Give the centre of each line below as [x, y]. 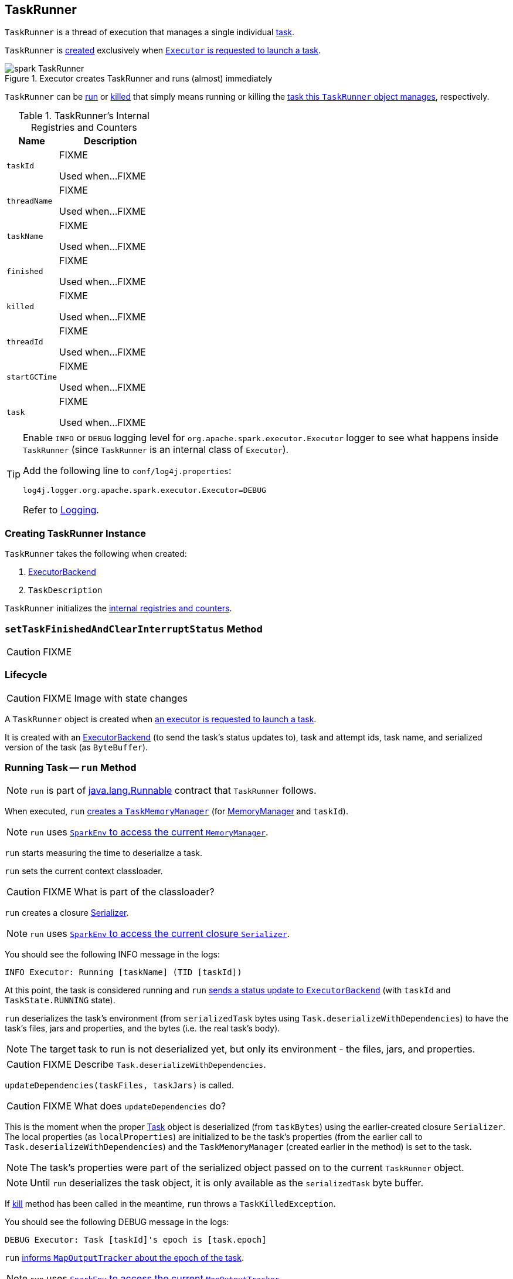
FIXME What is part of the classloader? [129, 892]
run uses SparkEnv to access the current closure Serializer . [160, 934]
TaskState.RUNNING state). [60, 1000]
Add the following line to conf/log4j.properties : [127, 471]
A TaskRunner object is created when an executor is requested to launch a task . [161, 719]
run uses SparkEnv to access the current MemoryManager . [149, 832]
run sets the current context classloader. [84, 871]
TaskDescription [65, 591]
